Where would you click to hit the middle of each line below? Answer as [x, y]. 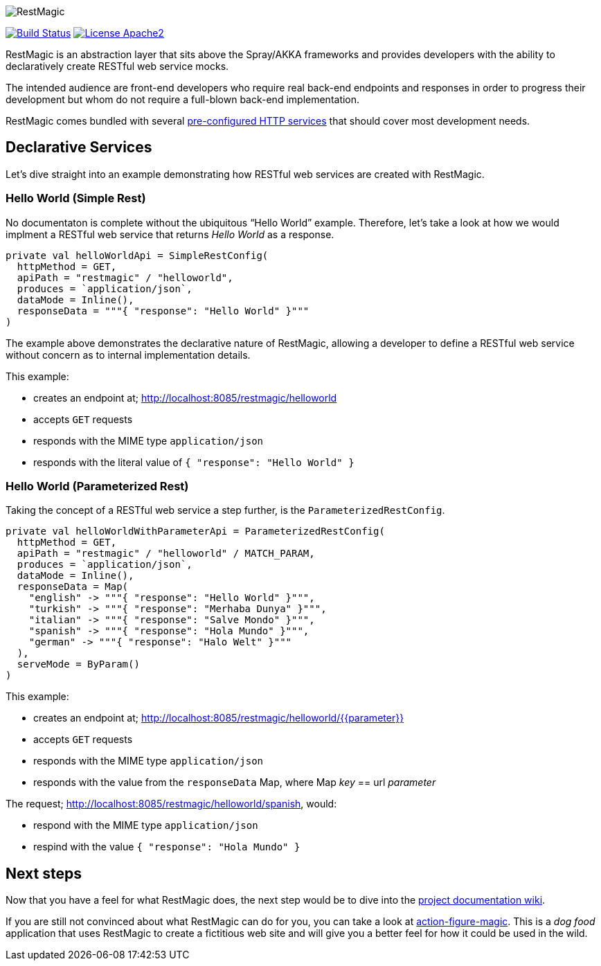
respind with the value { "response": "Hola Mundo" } [167, 847]
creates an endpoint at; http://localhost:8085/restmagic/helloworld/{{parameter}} [219, 718]
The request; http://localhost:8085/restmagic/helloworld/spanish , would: [171, 804]
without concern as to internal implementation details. [128, 355]
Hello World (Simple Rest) [76, 198]
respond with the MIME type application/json [146, 825]
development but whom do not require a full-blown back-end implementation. [183, 99]
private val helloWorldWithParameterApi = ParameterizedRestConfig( [195, 531]
